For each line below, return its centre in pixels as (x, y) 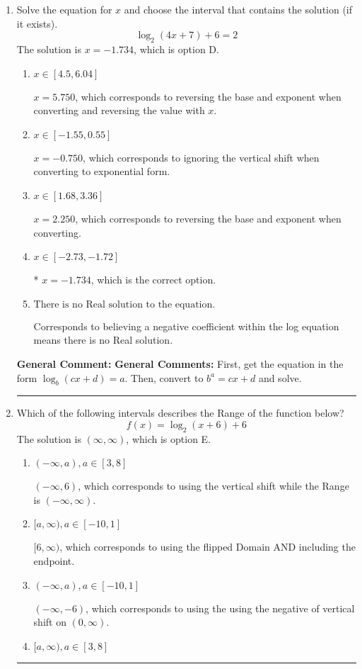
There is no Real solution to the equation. (124, 304)
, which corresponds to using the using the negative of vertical (220, 608)
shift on (50, 622)
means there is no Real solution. (103, 340)
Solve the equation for (64, 9)
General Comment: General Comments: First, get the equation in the (180, 363)
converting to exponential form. (102, 171)
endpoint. (54, 561)
